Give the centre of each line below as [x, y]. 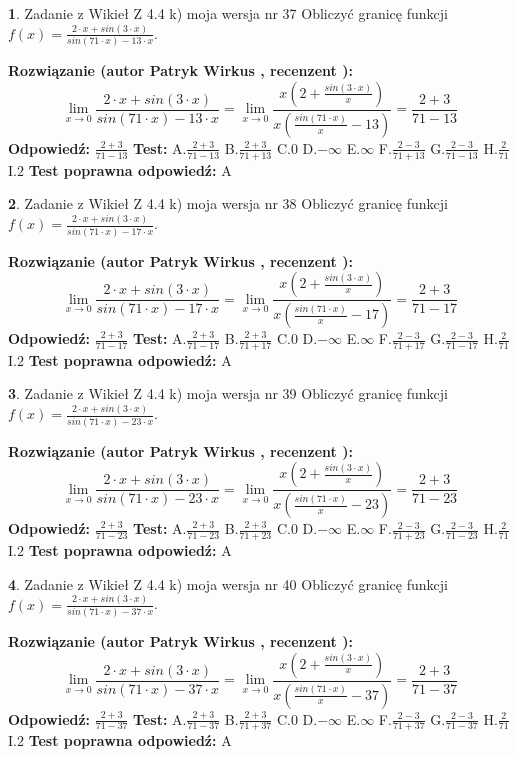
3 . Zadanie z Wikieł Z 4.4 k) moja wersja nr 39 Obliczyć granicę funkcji [228, 393]
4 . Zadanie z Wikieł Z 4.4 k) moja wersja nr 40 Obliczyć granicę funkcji [228, 583]
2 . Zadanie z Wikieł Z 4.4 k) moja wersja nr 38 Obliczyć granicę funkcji [228, 203]
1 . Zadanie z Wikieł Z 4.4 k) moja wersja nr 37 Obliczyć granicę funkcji [228, 13]
